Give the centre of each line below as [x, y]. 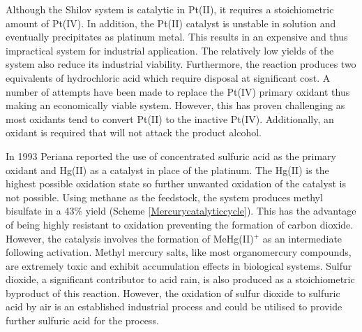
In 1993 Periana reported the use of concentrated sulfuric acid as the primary [171, 156]
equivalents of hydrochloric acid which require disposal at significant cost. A [168, 77]
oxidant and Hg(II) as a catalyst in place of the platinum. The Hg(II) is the [167, 169]
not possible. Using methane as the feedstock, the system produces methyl [164, 197]
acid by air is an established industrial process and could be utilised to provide [174, 306]
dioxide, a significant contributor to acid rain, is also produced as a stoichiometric [180, 279]
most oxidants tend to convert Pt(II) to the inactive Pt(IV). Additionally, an [170, 118]
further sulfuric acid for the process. [82, 320]
